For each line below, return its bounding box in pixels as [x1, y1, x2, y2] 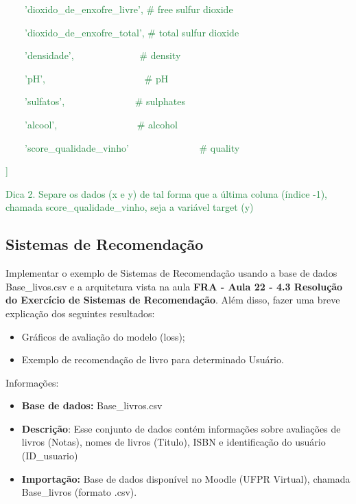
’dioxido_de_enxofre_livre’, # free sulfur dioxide [24, 2, 233, 16]
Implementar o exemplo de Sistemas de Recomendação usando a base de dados [5, 266, 337, 280]
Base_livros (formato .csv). [21, 485, 137, 499]
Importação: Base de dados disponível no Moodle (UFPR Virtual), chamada [21, 471, 351, 485]
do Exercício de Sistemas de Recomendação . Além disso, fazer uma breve [5, 293, 340, 307]
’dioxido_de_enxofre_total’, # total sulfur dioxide [24, 25, 239, 39]
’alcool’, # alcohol [24, 117, 178, 131]
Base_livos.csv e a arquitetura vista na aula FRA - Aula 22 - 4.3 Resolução [5, 279, 343, 293]
